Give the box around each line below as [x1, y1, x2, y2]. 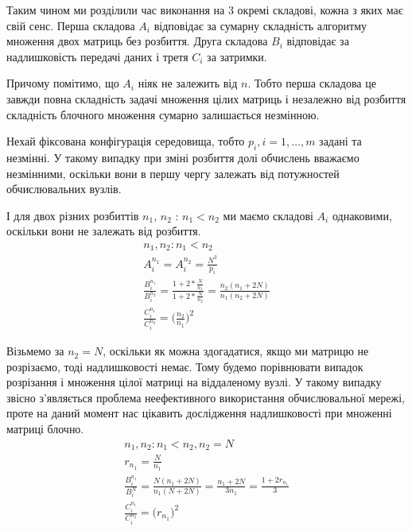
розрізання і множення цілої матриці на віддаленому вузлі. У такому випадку [6, 374, 382, 390]
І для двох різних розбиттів [6, 207, 139, 223]
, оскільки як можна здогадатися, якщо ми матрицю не [103, 343, 369, 359]
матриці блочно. [6, 421, 84, 437]
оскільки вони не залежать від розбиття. [6, 223, 201, 239]
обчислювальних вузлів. [6, 180, 122, 197]
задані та [319, 133, 362, 149]
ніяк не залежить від [138, 75, 238, 91]
